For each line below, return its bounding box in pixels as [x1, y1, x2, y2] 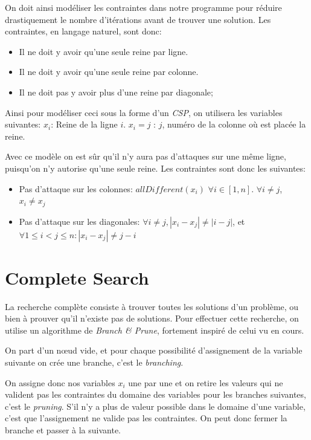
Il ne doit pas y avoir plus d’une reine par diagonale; [19, 85, 213, 98]
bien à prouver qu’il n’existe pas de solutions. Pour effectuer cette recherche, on [5, 312, 299, 325]
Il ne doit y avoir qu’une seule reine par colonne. [19, 65, 199, 78]
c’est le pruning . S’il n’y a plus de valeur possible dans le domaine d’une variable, [5, 400, 306, 412]
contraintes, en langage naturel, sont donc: [5, 25, 162, 37]
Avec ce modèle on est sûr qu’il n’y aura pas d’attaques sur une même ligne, [5, 150, 286, 163]
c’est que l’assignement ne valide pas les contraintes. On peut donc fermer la [5, 412, 287, 424]
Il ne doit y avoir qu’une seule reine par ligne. [19, 45, 188, 57]
